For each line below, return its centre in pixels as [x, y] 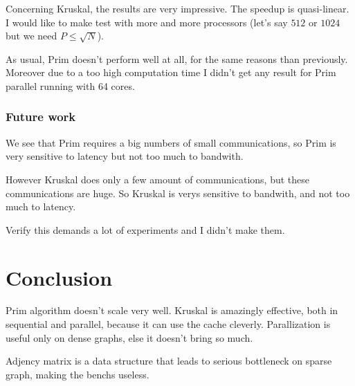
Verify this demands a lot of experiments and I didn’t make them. [145, 229]
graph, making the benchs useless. [78, 374]
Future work [41, 117]
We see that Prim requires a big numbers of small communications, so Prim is [171, 142]
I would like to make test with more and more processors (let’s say [147, 22]
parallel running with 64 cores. [70, 85]
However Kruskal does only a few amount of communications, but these [158, 179]
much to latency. [41, 206]
